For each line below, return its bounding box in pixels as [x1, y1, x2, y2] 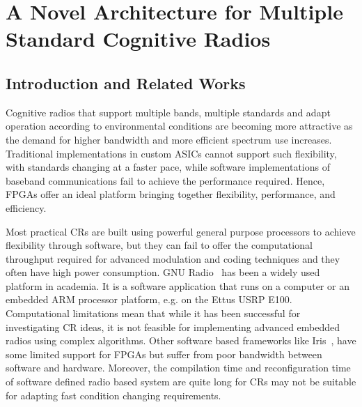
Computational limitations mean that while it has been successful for [6, 306, 301, 321]
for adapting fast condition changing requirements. [6, 387, 221, 402]
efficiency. [6, 200, 47, 215]
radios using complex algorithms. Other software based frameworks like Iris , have [6, 333, 356, 348]
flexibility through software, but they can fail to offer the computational [6, 238, 313, 252]
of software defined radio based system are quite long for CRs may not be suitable [6, 374, 356, 389]
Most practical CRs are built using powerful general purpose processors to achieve [6, 224, 356, 238]
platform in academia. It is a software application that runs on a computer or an [6, 278, 349, 293]
